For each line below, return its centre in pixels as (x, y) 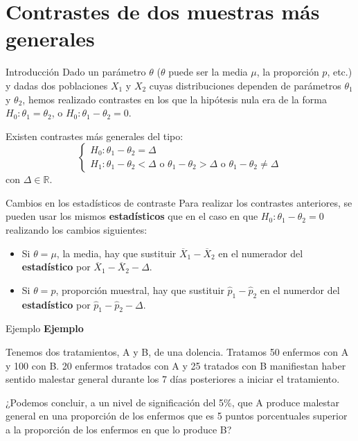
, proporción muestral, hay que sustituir (140, 289)
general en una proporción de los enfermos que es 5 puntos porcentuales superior (177, 416)
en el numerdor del (300, 289)
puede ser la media (208, 72)
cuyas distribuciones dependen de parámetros (245, 85)
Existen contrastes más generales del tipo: (95, 136)
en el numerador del (261, 253)
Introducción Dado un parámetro (76, 72)
